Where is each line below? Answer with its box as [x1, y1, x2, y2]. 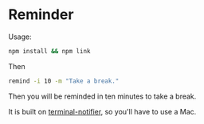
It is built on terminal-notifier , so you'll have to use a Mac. [8, 107, 197, 116]
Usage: [8, 32, 32, 41]
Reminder [8, 6, 74, 24]
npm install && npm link [8, 47, 91, 55]
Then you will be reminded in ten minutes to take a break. [8, 91, 197, 101]
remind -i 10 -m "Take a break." [8, 77, 120, 85]
